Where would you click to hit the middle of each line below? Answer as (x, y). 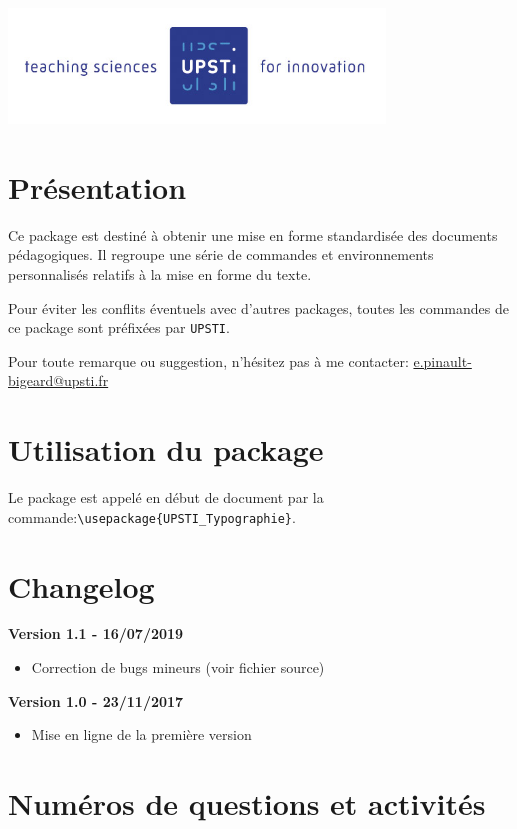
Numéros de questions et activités (247, 803)
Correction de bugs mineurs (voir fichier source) (178, 667)
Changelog (81, 585)
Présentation (97, 186)
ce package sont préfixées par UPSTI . (119, 327)
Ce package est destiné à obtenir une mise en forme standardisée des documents (253, 234)
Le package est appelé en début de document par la (166, 497)
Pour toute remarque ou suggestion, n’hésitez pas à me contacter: (208, 360)
